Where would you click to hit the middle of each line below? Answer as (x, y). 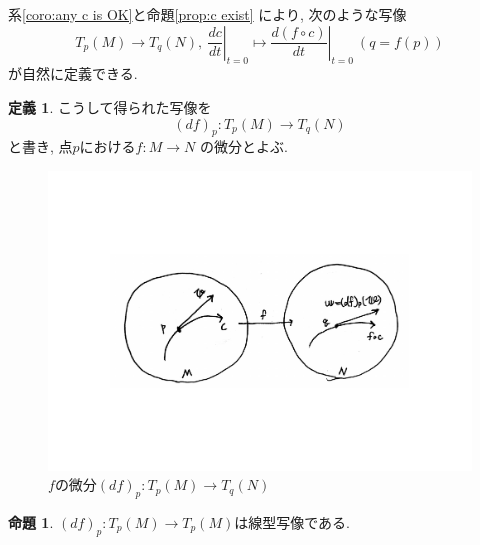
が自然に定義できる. (73, 73)
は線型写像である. (292, 522)
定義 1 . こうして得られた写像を (110, 106)
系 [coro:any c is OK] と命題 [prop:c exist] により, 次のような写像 (207, 14)
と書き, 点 (40, 146)
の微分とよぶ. (243, 146)
